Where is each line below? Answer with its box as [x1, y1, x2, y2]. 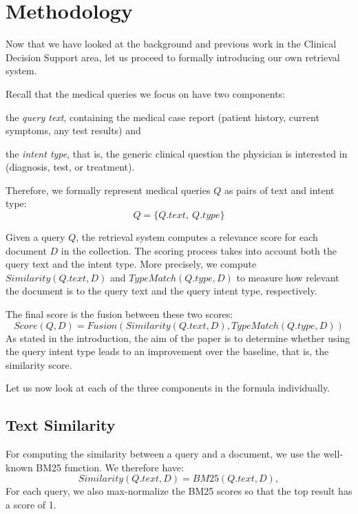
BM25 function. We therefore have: [36, 460, 184, 474]
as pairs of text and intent [224, 182, 335, 197]
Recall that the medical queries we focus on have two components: [6, 86, 286, 100]
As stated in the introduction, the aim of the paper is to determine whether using [6, 330, 350, 345]
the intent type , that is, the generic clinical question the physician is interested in [6, 146, 348, 160]
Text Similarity [6, 414, 116, 436]
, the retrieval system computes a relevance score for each [76, 230, 318, 244]
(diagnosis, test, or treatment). [6, 160, 135, 174]
